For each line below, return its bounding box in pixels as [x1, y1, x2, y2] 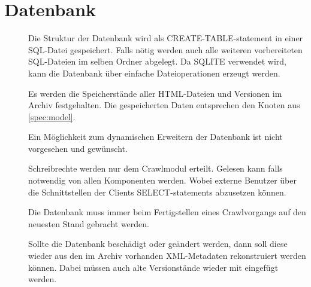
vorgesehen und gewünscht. [28, 142, 128, 154]
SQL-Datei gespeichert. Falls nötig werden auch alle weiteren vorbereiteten [28, 43, 303, 56]
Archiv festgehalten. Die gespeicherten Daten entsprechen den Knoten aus [28, 99, 300, 111]
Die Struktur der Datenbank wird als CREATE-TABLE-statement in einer [28, 32, 303, 44]
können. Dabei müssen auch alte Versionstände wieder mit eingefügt [28, 261, 279, 273]
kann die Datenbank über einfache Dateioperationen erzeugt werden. [28, 66, 280, 79]
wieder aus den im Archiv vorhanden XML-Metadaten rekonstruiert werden [28, 249, 306, 262]
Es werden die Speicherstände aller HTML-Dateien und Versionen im [28, 87, 282, 99]
